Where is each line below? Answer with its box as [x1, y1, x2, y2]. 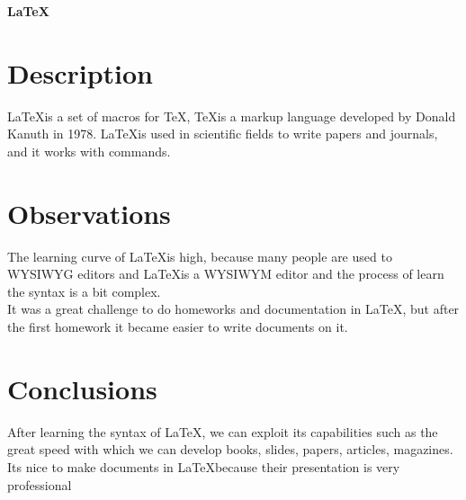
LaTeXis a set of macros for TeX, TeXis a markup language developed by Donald [7, 106, 456, 125]
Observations [7, 194, 171, 231]
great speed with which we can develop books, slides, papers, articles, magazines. [7, 440, 453, 459]
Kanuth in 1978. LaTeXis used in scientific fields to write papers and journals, [7, 124, 438, 143]
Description [7, 54, 154, 91]
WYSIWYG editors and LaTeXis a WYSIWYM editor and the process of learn [7, 264, 444, 283]
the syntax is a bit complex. [7, 281, 161, 300]
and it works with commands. [7, 141, 171, 160]
